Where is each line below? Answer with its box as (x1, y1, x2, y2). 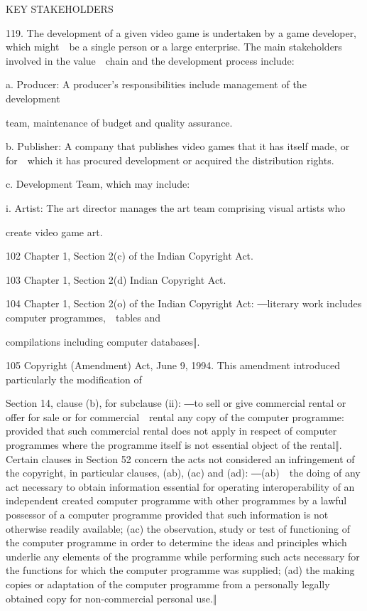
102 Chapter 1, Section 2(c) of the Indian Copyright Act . (6, 248, 253, 263)
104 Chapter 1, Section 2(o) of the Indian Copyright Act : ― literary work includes (6, 296, 362, 311)
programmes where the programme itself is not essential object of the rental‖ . (6, 437, 342, 452)
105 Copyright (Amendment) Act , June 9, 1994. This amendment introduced (6, 358, 340, 373)
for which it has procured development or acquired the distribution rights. (6, 152, 334, 167)
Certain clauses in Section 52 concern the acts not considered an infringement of (6, 451, 355, 466)
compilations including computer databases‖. (6, 334, 200, 349)
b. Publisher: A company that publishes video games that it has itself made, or (6, 139, 350, 154)
